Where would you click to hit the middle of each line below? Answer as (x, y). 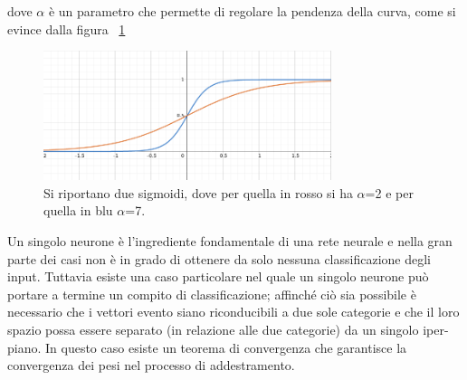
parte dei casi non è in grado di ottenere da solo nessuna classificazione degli (219, 258)
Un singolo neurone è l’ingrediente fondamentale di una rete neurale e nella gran (230, 240)
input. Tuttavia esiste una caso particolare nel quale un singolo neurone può (218, 276)
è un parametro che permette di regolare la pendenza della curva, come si (252, 11)
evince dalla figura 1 (67, 28)
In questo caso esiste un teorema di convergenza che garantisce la (226, 347)
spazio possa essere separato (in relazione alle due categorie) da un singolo (213, 329)
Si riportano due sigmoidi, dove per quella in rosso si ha (198, 192)
